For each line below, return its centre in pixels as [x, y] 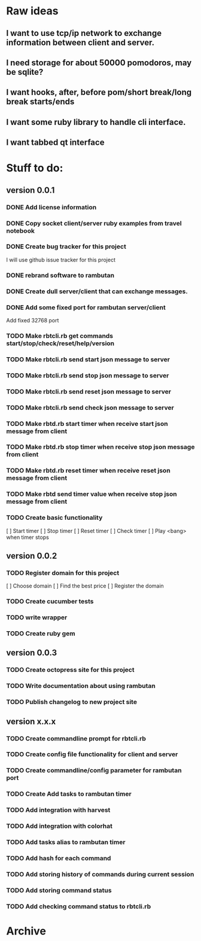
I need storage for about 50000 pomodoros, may [99, 63]
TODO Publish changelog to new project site [72, 702]
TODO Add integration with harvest [58, 810]
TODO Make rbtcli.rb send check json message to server [90, 407]
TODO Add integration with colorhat [59, 826]
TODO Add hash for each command [59, 858]
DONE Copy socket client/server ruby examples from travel [94, 223]
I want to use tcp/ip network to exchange [84, 33]
